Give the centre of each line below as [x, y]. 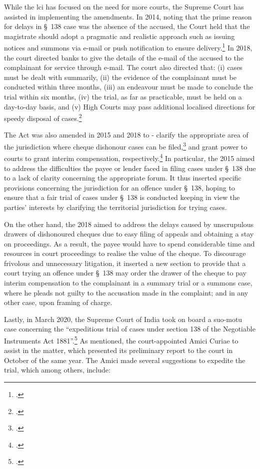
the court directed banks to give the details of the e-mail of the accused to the [124, 57]
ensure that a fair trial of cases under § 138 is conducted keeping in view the [122, 197]
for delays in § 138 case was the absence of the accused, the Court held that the [127, 26]
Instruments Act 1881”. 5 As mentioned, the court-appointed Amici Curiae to [121, 340]
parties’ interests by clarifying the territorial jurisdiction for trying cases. [115, 207]
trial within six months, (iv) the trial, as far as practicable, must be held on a [123, 96]
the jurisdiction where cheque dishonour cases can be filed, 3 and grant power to [126, 146]
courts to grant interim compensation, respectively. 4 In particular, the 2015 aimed [129, 157]
